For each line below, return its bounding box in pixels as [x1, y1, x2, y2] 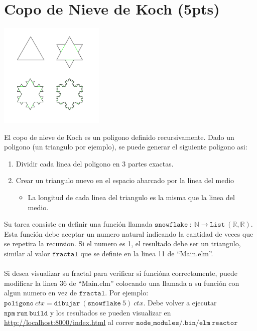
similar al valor [4, 248, 50, 259]
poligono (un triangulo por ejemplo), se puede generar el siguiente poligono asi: [4, 141, 247, 152]
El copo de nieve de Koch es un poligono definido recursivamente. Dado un [4, 131, 234, 142]
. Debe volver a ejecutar [143, 297, 217, 307]
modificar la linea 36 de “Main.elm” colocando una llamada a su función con [4, 277, 239, 288]
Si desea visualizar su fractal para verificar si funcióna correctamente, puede [4, 268, 237, 278]
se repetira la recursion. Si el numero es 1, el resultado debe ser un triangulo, [4, 238, 241, 249]
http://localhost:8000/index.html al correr [4, 317, 134, 327]
